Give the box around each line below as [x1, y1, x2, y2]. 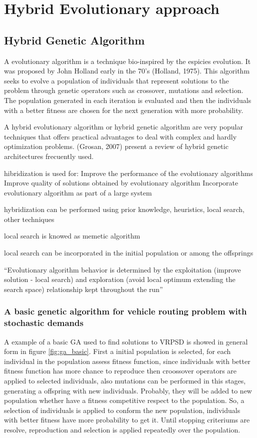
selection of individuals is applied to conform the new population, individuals [4, 404, 240, 415]
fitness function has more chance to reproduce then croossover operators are [4, 365, 237, 376]
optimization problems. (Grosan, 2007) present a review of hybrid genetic [4, 141, 228, 151]
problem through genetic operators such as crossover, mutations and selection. [4, 85, 243, 95]
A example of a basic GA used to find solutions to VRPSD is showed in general [4, 336, 248, 346]
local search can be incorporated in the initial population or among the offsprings [4, 247, 253, 258]
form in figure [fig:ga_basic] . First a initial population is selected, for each [4, 346, 231, 356]
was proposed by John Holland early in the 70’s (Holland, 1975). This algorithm [4, 65, 250, 76]
